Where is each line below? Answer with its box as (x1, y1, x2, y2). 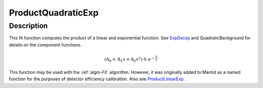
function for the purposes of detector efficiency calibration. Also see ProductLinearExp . (9, 76, 185, 82)
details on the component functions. (9, 42, 82, 48)
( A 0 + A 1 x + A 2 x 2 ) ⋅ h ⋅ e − (104, 56, 155, 63)
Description (9, 21, 48, 30)
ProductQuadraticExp (9, 7, 99, 18)
